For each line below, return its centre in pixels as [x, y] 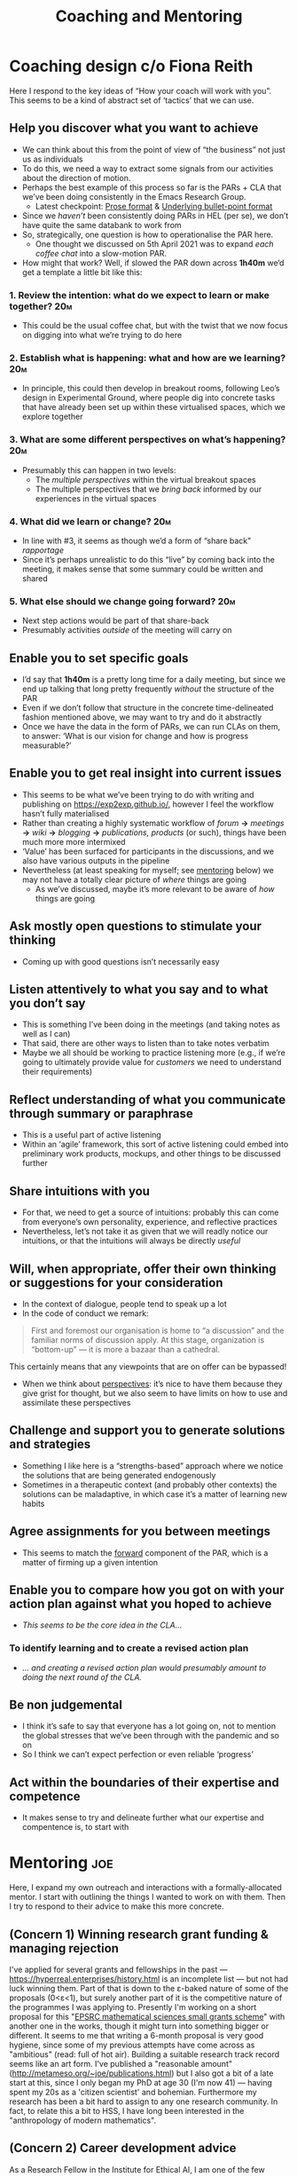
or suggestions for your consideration [116, 1283]
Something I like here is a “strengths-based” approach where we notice [152, 1465]
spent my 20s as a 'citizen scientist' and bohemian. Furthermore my [133, 2093]
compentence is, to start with [75, 1827]
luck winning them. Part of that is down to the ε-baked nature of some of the [149, 1989]
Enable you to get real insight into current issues [145, 773]
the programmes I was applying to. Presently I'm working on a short [133, 2007]
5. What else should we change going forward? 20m [122, 601]
